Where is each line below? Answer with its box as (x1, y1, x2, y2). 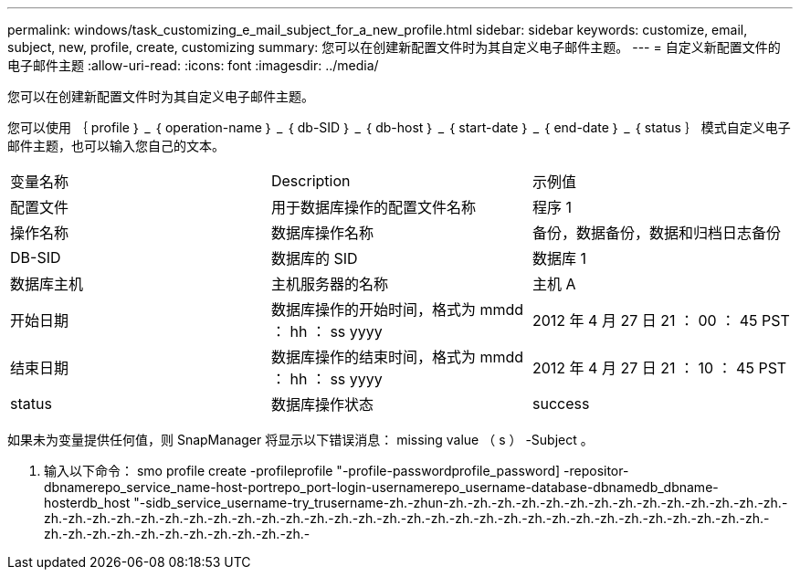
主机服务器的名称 (270, 275, 388, 293)
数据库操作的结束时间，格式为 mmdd (270, 348, 524, 366)
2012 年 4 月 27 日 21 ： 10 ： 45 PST (532, 359, 787, 377)
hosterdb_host (44, 495, 131, 510)
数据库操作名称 (270, 224, 374, 242)
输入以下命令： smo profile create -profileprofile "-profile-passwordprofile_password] (44, 463, 561, 478)
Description (270, 172, 351, 190)
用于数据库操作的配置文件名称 (270, 198, 476, 216)
